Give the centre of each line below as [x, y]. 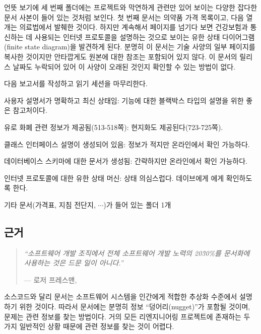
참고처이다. [30, 110]
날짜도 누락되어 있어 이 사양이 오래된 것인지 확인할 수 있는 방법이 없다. [124, 66]
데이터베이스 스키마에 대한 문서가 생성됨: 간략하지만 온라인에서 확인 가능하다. [126, 161]
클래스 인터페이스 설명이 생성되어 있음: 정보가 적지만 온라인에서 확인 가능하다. [127, 144]
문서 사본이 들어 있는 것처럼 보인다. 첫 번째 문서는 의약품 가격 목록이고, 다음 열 [128, 17]
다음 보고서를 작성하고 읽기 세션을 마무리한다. [76, 83]
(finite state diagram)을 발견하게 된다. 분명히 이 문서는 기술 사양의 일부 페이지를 [130, 47]
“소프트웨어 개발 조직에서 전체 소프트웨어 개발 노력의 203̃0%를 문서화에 [137, 253]
